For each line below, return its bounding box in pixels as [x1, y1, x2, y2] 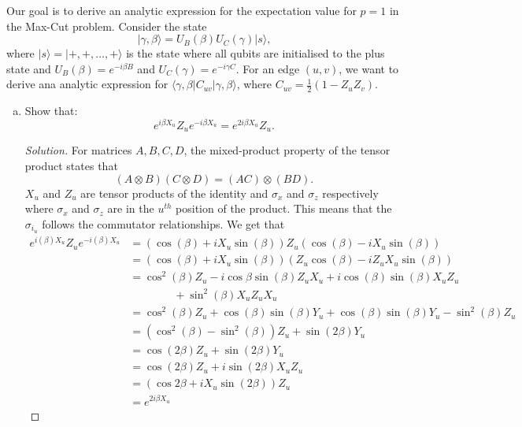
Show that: [24, 102, 78, 119]
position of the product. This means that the [176, 200, 392, 217]
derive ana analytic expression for [6, 76, 168, 92]
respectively [322, 184, 379, 201]
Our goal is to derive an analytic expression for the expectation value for [6, 2, 357, 18]
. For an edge [235, 60, 300, 76]
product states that [24, 157, 118, 173]
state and [6, 60, 51, 76]
